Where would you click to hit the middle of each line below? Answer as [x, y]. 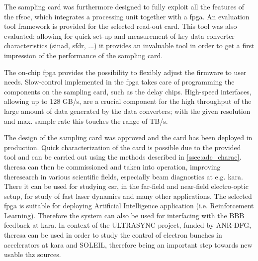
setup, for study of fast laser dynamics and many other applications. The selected [128, 196]
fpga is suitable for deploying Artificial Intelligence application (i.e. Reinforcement [129, 206]
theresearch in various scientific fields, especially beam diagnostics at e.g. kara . [124, 176]
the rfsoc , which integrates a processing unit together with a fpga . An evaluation [127, 16]
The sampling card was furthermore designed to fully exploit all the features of [124, 6]
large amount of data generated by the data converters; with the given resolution [127, 111]
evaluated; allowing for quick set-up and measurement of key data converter [119, 36]
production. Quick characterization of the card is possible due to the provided [123, 147]
